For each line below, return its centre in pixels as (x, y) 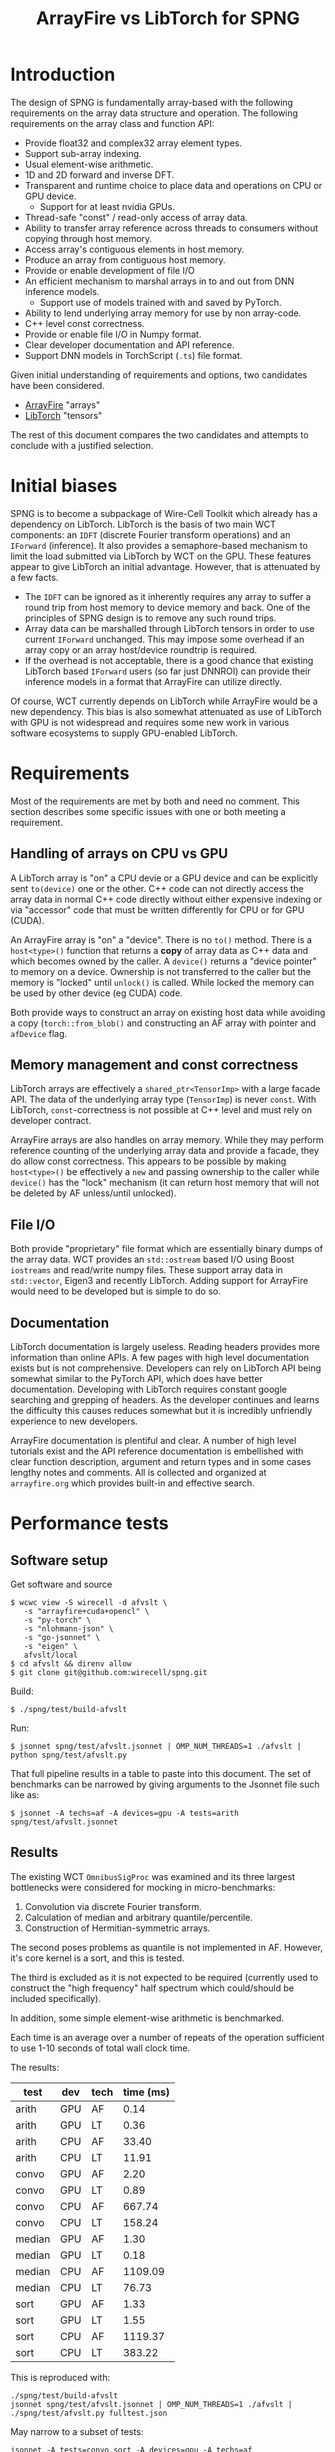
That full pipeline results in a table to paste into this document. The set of (161, 1774)
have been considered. (57, 385)
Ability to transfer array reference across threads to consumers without (171, 228)
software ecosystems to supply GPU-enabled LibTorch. (124, 733)
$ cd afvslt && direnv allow (71, 1664)
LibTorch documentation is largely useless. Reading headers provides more (165, 1347)
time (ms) (146, 2092)
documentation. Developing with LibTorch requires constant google (149, 1389)
